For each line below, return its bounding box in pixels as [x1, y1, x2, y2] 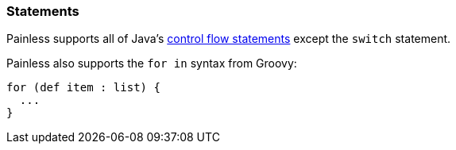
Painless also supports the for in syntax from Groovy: [6, 56, 297, 71]
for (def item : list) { [6, 81, 160, 94]
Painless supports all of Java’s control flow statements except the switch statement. [6, 32, 451, 46]
